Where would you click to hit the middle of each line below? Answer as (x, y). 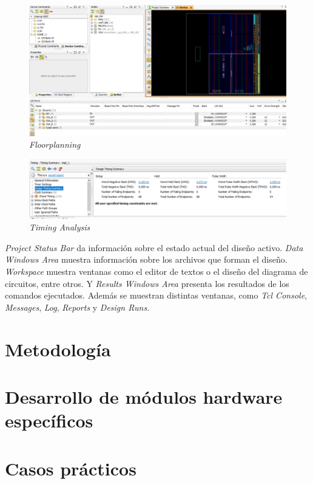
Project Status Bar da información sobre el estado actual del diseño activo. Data (154, 247)
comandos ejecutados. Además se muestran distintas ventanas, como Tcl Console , (156, 295)
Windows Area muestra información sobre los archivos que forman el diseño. (146, 259)
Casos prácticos (71, 468)
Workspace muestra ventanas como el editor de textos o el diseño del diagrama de (156, 271)
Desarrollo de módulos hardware (144, 396)
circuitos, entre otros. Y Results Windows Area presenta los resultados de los (147, 283)
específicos (49, 420)
